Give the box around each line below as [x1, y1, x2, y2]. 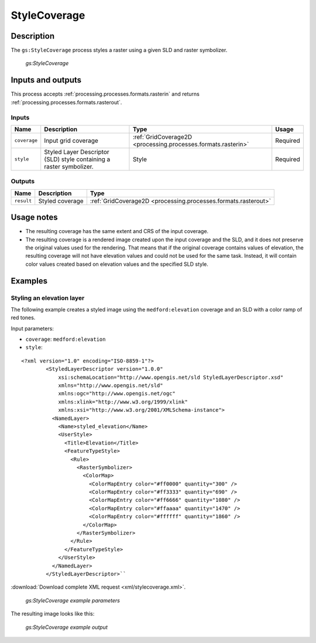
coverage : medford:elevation [25, 336, 106, 343]
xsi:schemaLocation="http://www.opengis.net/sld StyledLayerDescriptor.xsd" [58, 374, 284, 381]
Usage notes [11, 213, 58, 223]
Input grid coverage [44, 136, 99, 145]
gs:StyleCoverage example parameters [25, 597, 120, 604]
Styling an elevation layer [11, 293, 85, 302]
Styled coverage [38, 197, 84, 205]
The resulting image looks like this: [11, 610, 95, 617]
